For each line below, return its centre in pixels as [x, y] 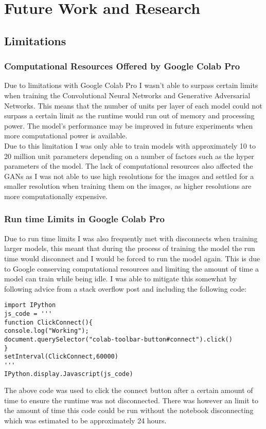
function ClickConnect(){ [48, 322]
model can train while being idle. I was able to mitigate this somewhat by [121, 279]
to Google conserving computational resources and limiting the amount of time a [132, 268]
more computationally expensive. [56, 196]
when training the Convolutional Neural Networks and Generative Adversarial [127, 95]
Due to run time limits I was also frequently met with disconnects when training [131, 238]
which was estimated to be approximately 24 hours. [85, 420]
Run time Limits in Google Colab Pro [84, 219]
